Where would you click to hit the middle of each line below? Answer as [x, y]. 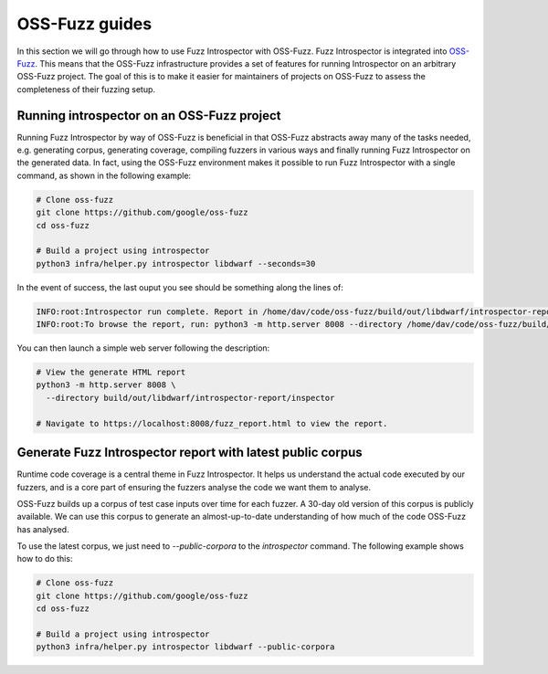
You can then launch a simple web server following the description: [143, 348]
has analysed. [43, 529]
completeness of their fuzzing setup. [86, 89]
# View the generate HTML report [111, 373]
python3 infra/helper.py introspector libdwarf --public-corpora [185, 647]
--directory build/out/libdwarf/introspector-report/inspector [190, 398]
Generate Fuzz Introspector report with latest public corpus [190, 453]
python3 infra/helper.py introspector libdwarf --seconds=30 [176, 263]
